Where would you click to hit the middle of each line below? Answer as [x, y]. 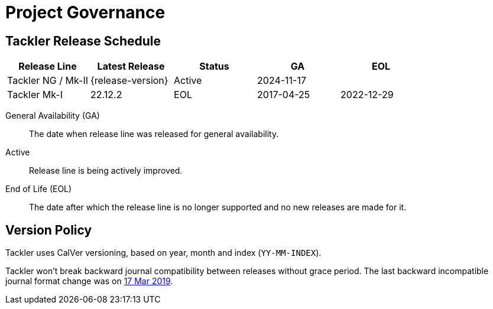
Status [214, 66]
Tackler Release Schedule [83, 41]
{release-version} [129, 81]
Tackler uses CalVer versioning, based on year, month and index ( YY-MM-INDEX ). [163, 253]
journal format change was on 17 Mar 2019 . [89, 281]
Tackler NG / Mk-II [48, 81]
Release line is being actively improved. [106, 171]
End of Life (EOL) [39, 189]
